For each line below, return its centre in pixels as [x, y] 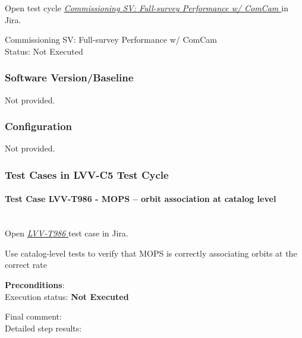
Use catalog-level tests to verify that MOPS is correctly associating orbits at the [151, 253]
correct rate [26, 265]
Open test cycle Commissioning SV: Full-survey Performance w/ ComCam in [147, 8]
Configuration [39, 126]
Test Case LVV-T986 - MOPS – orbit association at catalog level [141, 199]
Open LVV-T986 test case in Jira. [67, 233]
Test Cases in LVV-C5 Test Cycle [87, 174]
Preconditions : [35, 285]
